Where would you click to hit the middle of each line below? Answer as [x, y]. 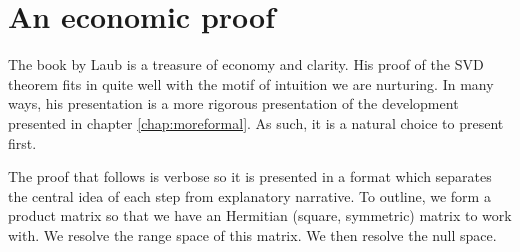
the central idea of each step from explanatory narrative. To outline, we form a [249, 195]
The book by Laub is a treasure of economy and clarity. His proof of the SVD [246, 64]
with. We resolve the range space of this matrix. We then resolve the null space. [252, 234]
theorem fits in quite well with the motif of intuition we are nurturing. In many [251, 83]
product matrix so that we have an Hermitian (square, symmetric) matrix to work [260, 215]
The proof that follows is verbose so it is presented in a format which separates [250, 176]
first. [22, 142]
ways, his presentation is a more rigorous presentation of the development [233, 103]
